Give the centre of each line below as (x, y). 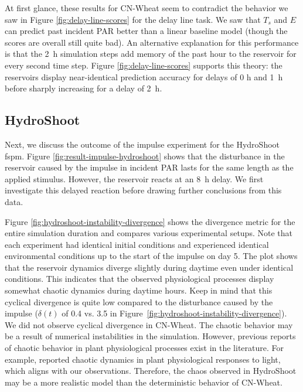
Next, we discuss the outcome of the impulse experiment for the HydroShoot (142, 144)
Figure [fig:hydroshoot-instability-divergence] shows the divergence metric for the (150, 221)
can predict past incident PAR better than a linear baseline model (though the (146, 31)
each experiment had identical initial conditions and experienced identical (137, 244)
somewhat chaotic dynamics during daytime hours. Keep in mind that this (139, 290)
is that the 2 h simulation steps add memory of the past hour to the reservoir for (151, 54)
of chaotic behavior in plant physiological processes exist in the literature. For (144, 348)
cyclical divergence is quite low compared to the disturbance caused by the (139, 301)
